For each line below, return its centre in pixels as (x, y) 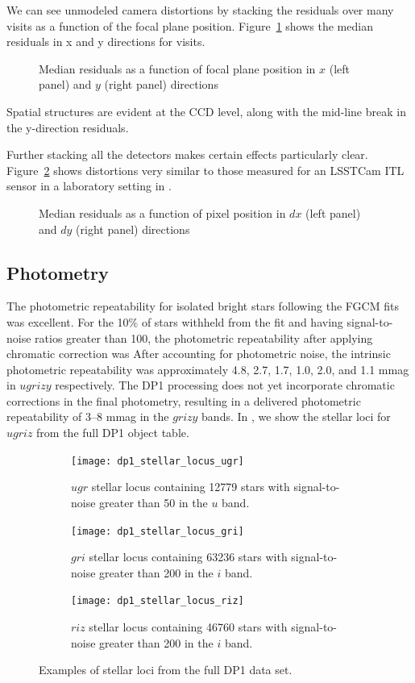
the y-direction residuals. (68, 127)
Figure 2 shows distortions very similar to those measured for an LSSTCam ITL (205, 170)
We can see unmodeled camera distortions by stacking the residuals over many (200, 10)
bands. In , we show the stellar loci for (296, 416)
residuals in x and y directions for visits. (106, 42)
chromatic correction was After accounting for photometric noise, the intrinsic (199, 354)
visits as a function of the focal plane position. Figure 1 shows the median (190, 25)
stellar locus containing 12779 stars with (191, 487)
